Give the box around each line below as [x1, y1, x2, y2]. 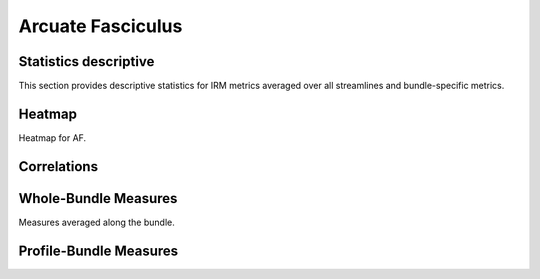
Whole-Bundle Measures [18, 190, 178, 207]
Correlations [18, 158, 99, 175]
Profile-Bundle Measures [18, 242, 179, 259]
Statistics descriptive [18, 53, 155, 70]
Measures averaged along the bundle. [18, 216, 175, 228]
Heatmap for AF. [18, 131, 87, 144]
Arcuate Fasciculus [18, 15, 183, 37]
